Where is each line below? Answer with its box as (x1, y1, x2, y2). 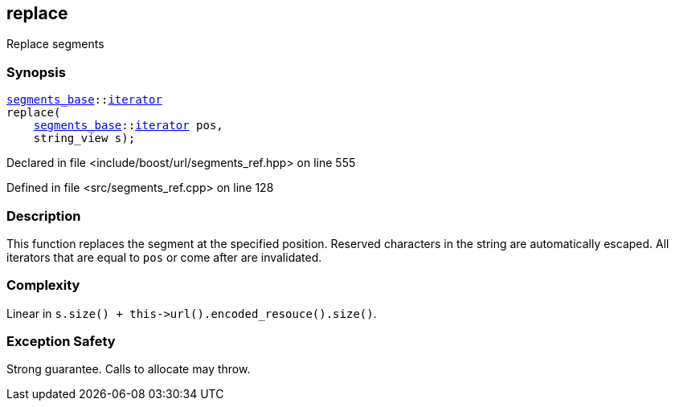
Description (6, 207, 81, 224)
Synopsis (6, 63, 66, 80)
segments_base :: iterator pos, (33, 119, 223, 132)
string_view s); (33, 132, 136, 145)
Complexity (6, 277, 80, 294)
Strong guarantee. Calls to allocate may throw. (6, 362, 251, 376)
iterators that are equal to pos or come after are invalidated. (6, 250, 322, 264)
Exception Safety (6, 333, 116, 350)
